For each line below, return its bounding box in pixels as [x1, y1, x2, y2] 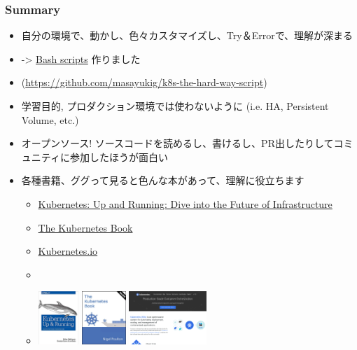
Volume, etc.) [21, 112, 79, 127]
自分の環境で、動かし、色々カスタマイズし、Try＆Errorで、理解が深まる [21, 28, 353, 43]
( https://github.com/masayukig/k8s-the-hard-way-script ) [21, 75, 267, 90]
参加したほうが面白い [69, 149, 168, 164]
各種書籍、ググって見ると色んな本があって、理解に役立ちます [21, 173, 304, 188]
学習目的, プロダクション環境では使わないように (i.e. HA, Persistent [21, 99, 329, 113]
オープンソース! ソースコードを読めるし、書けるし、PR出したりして [21, 136, 334, 150]
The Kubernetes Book [38, 220, 133, 234]
